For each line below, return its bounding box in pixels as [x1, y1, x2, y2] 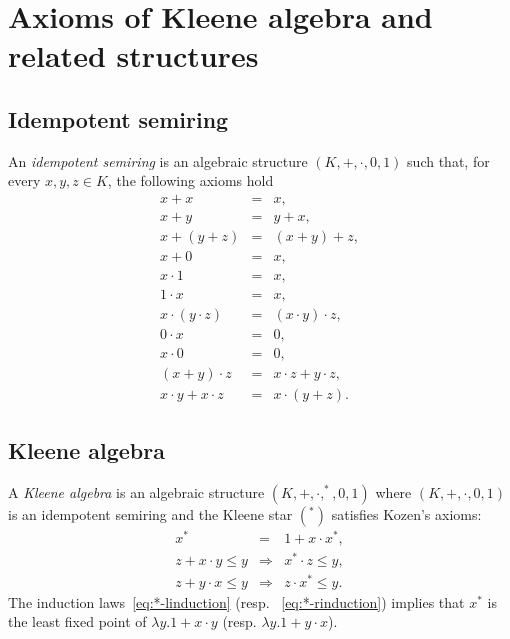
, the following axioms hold [107, 170, 274, 191]
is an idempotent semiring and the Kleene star [8, 503, 293, 524]
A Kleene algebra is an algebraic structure [8, 481, 265, 502]
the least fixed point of [8, 611, 147, 632]
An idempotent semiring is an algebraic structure [8, 150, 308, 171]
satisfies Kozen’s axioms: [331, 503, 482, 524]
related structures [8, 35, 259, 76]
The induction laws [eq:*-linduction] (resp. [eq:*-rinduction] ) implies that [8, 591, 465, 612]
